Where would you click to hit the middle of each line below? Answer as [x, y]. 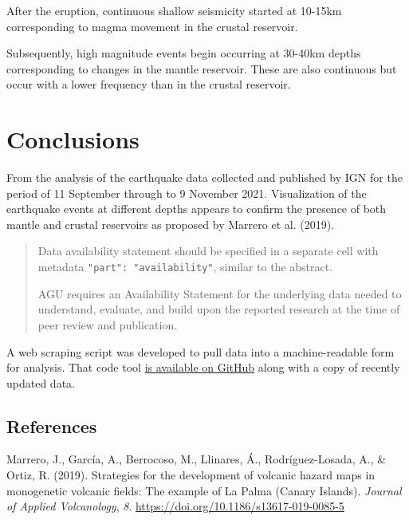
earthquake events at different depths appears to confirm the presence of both [197, 209]
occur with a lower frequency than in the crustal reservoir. [149, 84]
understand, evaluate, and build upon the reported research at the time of [219, 309]
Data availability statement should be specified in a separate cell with [208, 251]
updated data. [41, 382]
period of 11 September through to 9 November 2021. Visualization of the [187, 193]
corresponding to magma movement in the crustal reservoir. [152, 26]
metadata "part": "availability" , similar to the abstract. [185, 267]
